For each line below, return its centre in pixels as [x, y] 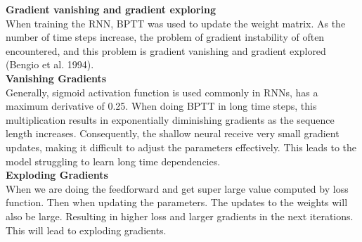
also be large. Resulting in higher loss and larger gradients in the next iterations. [180, 216]
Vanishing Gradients [56, 78]
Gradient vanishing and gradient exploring [111, 9]
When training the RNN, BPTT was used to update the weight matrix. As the [176, 23]
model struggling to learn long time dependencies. [113, 161]
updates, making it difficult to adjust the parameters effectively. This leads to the [181, 147]
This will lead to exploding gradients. [86, 230]
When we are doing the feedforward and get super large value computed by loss [177, 188]
